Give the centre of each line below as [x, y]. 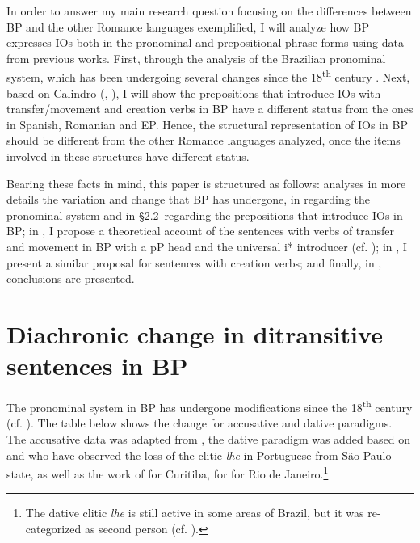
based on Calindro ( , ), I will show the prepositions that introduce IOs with [194, 93]
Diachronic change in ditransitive [195, 333]
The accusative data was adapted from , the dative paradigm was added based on [209, 438]
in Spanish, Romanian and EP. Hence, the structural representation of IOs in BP [207, 124]
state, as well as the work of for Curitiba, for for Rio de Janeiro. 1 [168, 472]
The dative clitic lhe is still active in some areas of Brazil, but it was [195, 513]
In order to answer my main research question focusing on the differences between [209, 11]
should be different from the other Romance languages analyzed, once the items [204, 140]
